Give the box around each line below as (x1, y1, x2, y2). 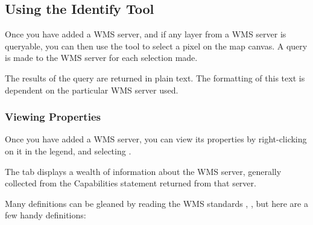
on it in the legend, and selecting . (5, 144, 131, 157)
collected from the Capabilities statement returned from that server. (5, 177, 256, 189)
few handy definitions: (5, 209, 86, 221)
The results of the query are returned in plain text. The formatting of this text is (5, 71, 305, 84)
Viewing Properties (5, 109, 101, 124)
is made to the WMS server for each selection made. (5, 51, 198, 64)
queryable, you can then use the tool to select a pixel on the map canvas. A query (5, 39, 308, 52)
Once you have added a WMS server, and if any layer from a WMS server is (5, 28, 286, 40)
